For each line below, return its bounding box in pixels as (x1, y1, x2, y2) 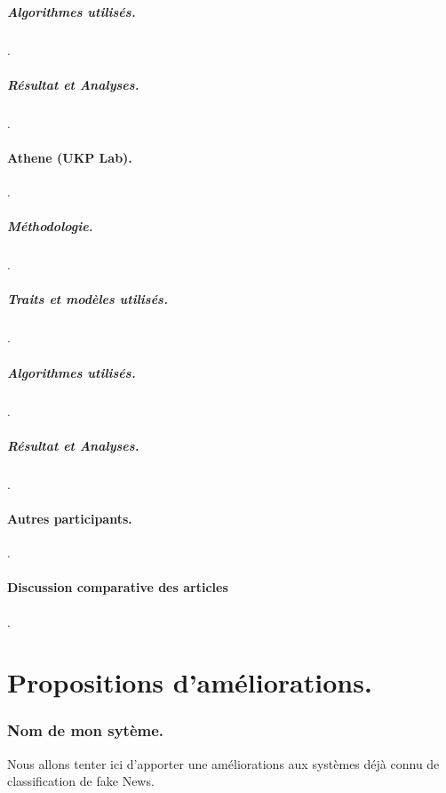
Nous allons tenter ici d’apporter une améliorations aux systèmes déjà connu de (7, 754, 440, 773)
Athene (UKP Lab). (7, 148, 132, 166)
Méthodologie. (7, 217, 93, 236)
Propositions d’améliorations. (7, 664, 372, 701)
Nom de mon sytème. (7, 719, 164, 741)
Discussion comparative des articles (7, 578, 228, 597)
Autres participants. (7, 509, 132, 527)
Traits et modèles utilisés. (7, 290, 168, 308)
